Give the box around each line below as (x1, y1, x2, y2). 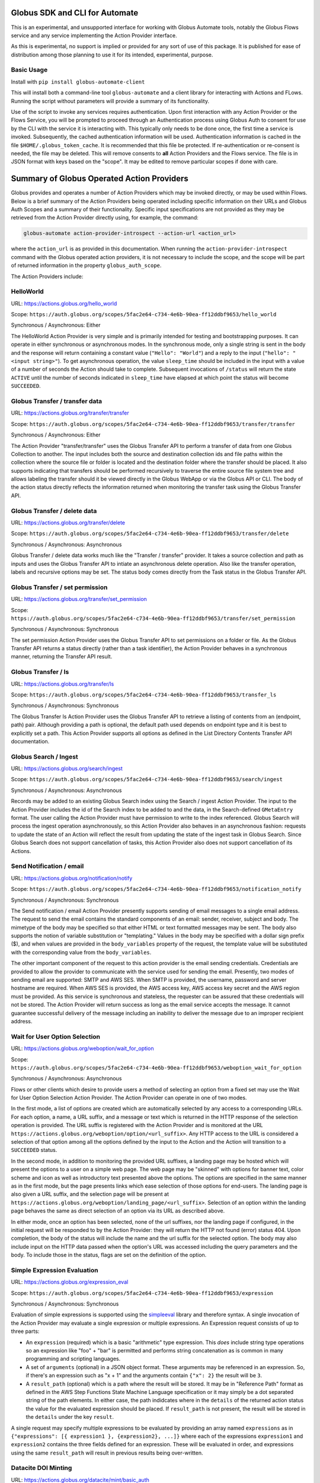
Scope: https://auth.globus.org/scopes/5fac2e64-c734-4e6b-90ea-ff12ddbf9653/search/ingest (11, 776, 283, 783)
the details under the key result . (25, 1414, 114, 1421)
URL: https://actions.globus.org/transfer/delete (11, 519, 126, 526)
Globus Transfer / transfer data (11, 397, 103, 405)
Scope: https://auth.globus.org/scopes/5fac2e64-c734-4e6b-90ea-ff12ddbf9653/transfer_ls (11, 691, 277, 698)
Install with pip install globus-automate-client (11, 78, 145, 85)
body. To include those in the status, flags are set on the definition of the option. (11, 1252, 207, 1259)
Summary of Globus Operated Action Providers (11, 174, 189, 184)
